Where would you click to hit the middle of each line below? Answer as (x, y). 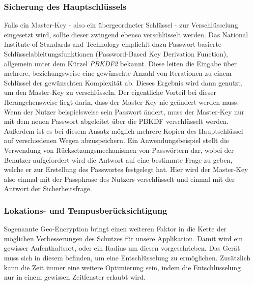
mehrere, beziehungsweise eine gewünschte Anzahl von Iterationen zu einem (118, 73)
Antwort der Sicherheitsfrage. (48, 188)
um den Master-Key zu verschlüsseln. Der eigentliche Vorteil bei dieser (110, 92)
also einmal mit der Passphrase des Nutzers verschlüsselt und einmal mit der (119, 179)
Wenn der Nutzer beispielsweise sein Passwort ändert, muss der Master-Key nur (124, 111)
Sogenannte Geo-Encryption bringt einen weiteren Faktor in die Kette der (115, 229)
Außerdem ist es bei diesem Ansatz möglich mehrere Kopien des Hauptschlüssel (124, 130)
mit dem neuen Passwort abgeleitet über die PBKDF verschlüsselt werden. (116, 121)
